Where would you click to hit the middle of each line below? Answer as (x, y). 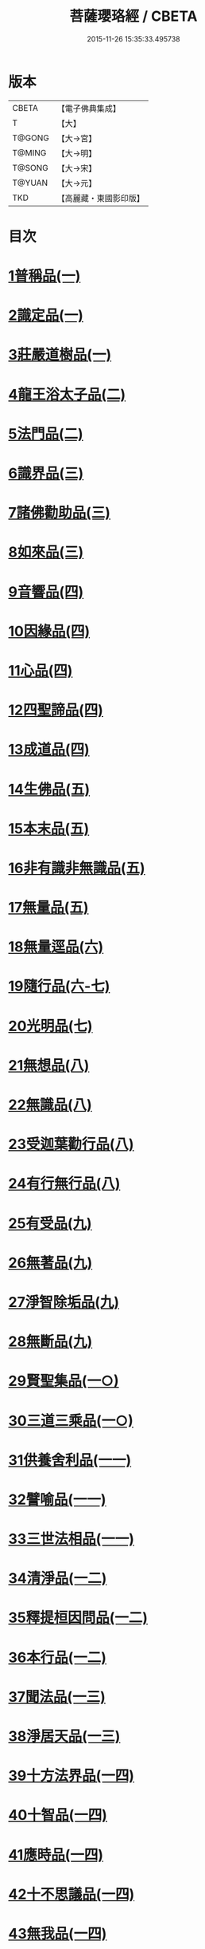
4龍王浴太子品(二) (67, 394)
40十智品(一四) (58, 1815)
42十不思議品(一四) (72, 1894)
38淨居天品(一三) (64, 1736)
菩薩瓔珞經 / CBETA (133, 16)
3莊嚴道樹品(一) (60, 355)
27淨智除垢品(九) (64, 1302)
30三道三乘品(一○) (71, 1421)
